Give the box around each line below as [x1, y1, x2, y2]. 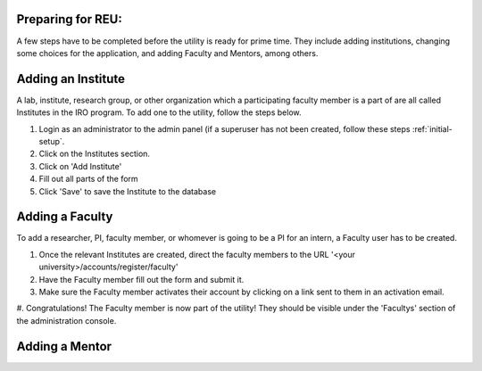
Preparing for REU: [16, 12, 122, 27]
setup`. [38, 136, 65, 146]
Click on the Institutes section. [38, 148, 151, 160]
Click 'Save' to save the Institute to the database [38, 185, 217, 196]
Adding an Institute [16, 71, 125, 87]
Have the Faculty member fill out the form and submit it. [38, 274, 245, 284]
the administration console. [16, 315, 117, 326]
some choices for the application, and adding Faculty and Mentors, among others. [16, 47, 319, 58]
